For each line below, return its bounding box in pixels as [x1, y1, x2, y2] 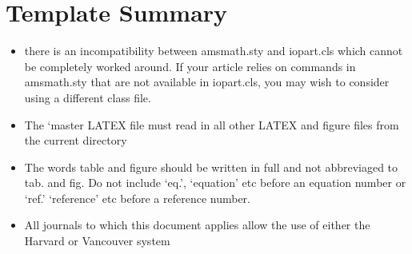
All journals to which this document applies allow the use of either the [24, 216, 370, 233]
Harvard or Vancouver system [24, 232, 170, 249]
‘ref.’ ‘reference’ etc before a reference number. [24, 189, 250, 206]
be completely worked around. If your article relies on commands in [24, 58, 356, 74]
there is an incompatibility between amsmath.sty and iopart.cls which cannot [24, 42, 403, 59]
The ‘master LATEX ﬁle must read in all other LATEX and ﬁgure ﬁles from [24, 116, 399, 133]
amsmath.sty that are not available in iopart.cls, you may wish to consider [24, 73, 390, 90]
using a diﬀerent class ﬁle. [24, 89, 151, 105]
